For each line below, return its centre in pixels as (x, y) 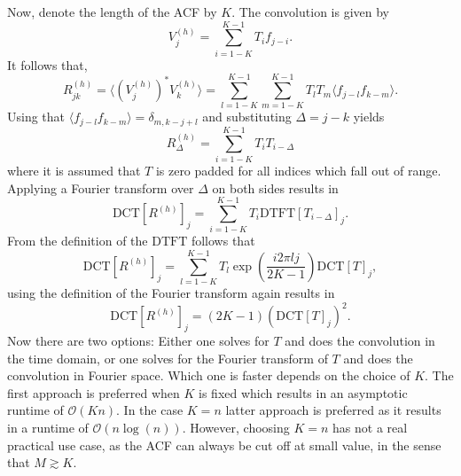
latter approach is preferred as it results (333, 410)
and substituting (247, 117)
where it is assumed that (74, 171)
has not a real (370, 427)
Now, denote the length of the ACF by (112, 12)
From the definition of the (78, 241)
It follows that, (47, 64)
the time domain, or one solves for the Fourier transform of (168, 358)
